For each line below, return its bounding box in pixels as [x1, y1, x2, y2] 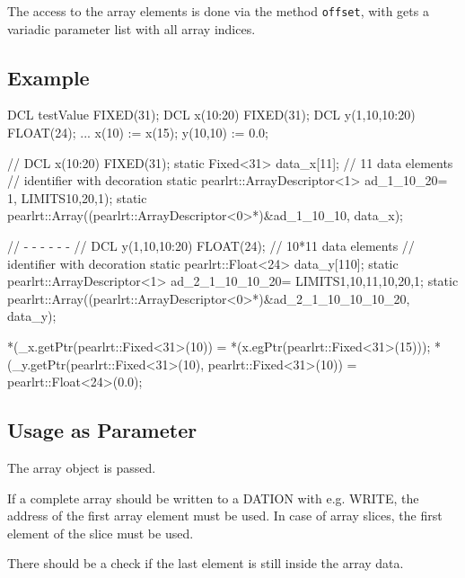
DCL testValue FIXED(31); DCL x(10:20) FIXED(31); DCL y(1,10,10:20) [7, 105, 416, 124]
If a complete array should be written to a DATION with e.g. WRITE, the [7, 488, 419, 507]
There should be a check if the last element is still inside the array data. [7, 554, 404, 573]
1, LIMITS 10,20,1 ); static [7, 188, 147, 207]
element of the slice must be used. [7, 523, 194, 542]
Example [7, 63, 90, 91]
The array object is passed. [7, 458, 156, 476]
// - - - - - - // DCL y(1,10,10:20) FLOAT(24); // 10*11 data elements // [7, 236, 415, 255]
